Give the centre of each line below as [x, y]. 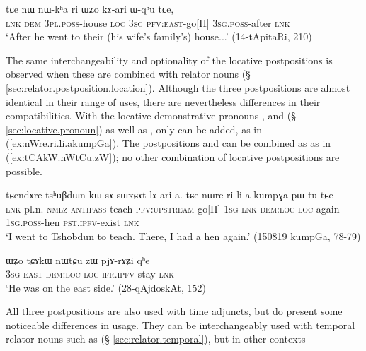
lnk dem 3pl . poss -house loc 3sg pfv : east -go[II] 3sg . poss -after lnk [148, 22]
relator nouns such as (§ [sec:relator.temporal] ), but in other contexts [156, 339]
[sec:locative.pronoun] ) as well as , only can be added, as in [134, 129]
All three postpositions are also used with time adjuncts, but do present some [174, 311]
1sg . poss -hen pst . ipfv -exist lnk [73, 222]
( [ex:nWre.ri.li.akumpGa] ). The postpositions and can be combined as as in [168, 143]
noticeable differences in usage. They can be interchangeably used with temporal [181, 325]
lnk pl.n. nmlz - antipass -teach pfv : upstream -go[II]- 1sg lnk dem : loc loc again [173, 208]
